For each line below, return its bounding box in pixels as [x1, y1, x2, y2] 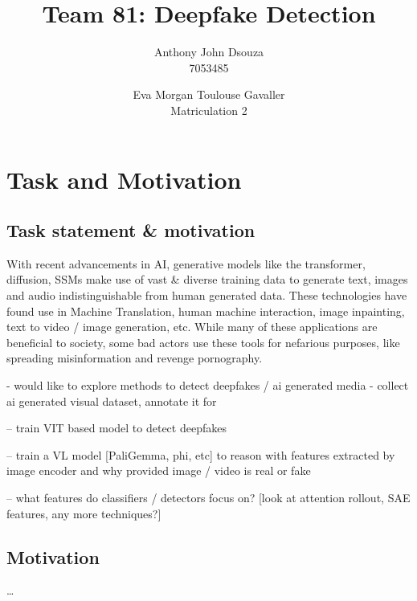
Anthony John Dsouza [153, 43, 264, 60]
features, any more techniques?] [6, 505, 161, 521]
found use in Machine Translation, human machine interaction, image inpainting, [6, 302, 405, 319]
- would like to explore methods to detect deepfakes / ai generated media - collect [6, 377, 409, 394]
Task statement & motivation [6, 218, 256, 243]
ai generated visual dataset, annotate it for [6, 392, 217, 409]
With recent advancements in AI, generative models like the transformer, [6, 255, 366, 272]
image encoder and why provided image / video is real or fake [6, 462, 311, 479]
